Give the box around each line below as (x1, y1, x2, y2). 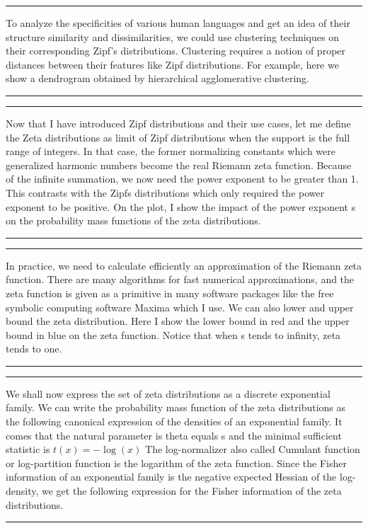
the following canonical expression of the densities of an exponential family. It (6, 414, 343, 429)
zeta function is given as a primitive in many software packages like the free (6, 285, 334, 300)
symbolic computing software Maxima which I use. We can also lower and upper (6, 299, 354, 314)
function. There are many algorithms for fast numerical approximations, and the (6, 272, 355, 287)
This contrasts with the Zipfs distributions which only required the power (6, 185, 325, 200)
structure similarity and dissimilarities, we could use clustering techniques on (6, 29, 339, 44)
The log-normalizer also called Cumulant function (145, 442, 360, 457)
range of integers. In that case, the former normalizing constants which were (6, 144, 336, 159)
